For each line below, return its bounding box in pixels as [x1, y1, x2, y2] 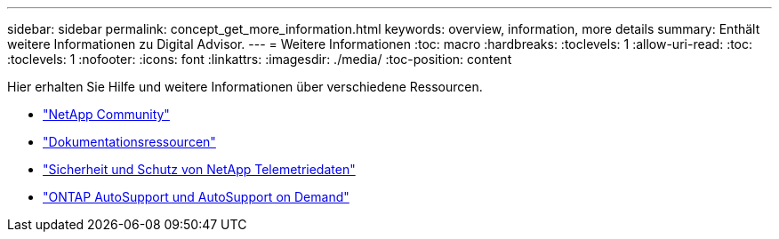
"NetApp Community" [43, 107, 170, 122]
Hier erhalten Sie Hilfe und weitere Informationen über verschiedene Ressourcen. [7, 79, 483, 94]
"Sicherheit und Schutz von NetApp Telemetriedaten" [43, 162, 356, 177]
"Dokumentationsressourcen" [43, 134, 216, 149]
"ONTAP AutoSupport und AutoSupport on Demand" [43, 189, 349, 204]
